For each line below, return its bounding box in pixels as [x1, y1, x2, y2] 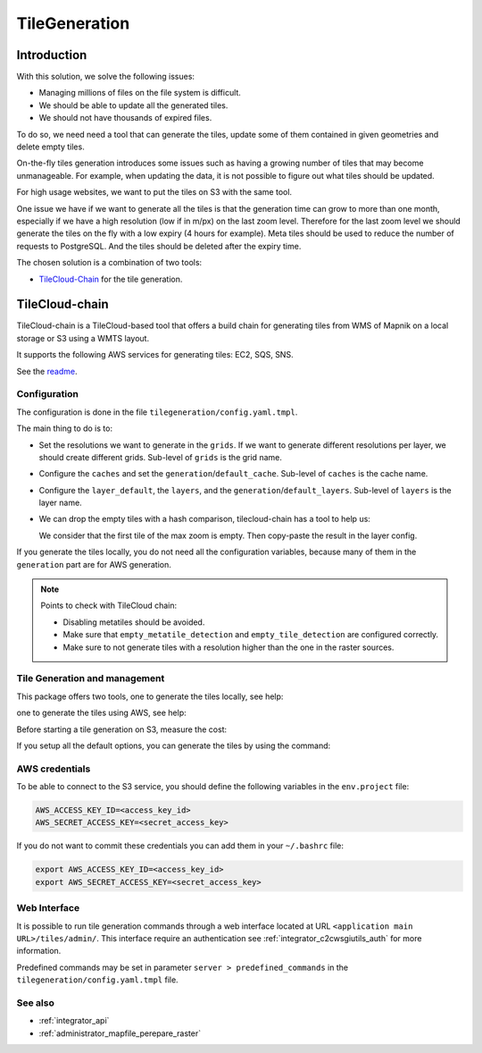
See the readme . [16, 366, 78, 376]
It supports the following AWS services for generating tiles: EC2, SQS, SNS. [16, 350, 294, 360]
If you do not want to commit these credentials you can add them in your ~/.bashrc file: [16, 840, 344, 851]
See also [16, 997, 55, 1009]
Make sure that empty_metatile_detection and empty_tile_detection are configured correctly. [62, 629, 439, 640]
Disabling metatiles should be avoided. [62, 617, 205, 628]
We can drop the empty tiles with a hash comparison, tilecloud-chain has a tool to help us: [38, 514, 370, 525]
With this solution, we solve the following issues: [16, 72, 195, 82]
